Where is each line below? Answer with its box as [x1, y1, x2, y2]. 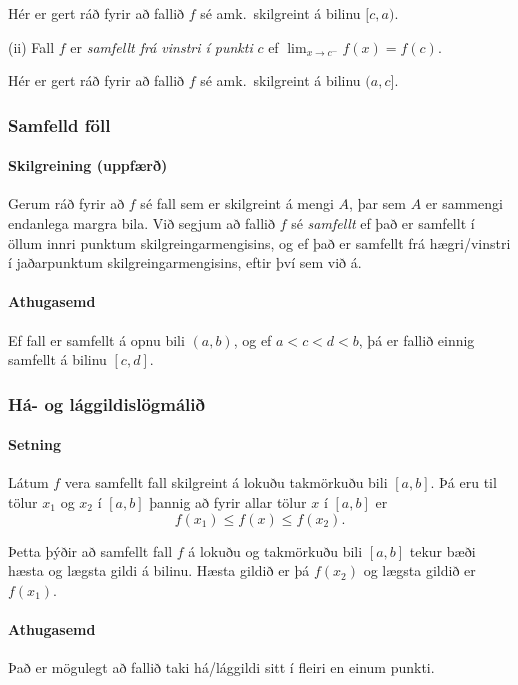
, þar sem [349, 193, 406, 214]
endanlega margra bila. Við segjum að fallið [8, 213, 275, 234]
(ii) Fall [8, 36, 55, 57]
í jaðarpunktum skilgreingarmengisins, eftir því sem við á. [8, 252, 362, 273]
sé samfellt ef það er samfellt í [291, 213, 475, 234]
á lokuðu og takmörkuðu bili [188, 540, 363, 561]
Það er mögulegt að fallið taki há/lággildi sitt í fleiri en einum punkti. [8, 657, 435, 678]
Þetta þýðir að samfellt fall [8, 540, 173, 561]
